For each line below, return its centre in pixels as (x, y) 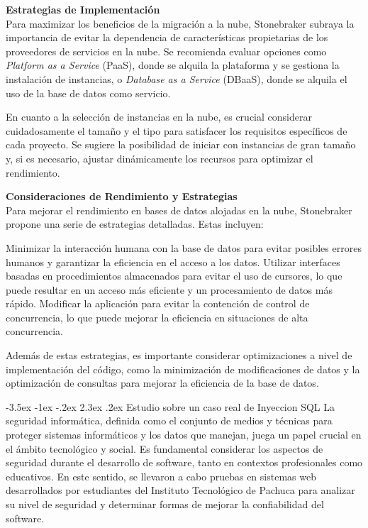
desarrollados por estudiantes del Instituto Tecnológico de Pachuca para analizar (180, 490)
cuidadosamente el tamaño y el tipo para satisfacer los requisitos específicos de (177, 130)
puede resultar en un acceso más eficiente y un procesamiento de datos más (169, 289)
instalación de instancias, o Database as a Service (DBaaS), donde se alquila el (177, 78)
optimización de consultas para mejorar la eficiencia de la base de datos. (162, 383)
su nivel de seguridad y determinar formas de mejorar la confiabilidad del (165, 504)
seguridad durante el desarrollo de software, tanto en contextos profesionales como (184, 462)
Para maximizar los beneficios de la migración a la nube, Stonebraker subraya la (180, 23)
